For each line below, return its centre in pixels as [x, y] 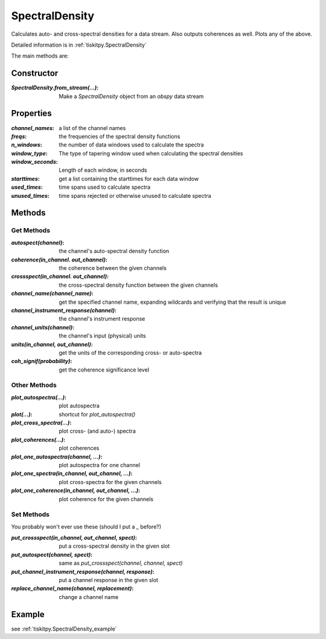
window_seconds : [35, 162]
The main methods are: [40, 56]
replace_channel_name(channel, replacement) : [72, 588]
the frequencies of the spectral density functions [120, 136]
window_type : [29, 153]
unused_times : [30, 195]
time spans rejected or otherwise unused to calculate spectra [135, 195]
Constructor [35, 74]
